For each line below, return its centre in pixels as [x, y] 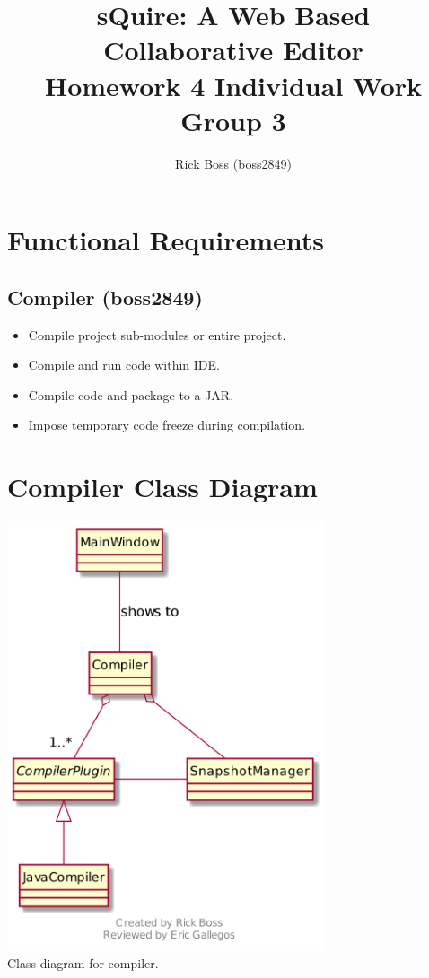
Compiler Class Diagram [162, 487]
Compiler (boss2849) [105, 297]
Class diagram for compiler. [83, 963]
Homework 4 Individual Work [233, 85]
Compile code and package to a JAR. [131, 394]
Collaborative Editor [233, 50]
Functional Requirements [166, 240]
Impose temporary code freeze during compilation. [167, 425]
